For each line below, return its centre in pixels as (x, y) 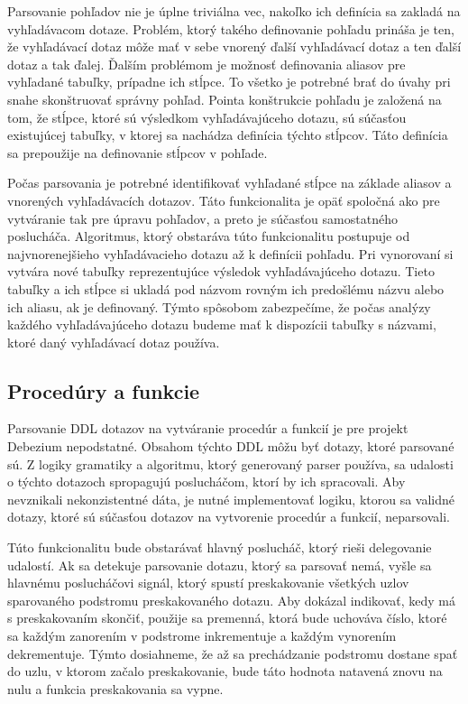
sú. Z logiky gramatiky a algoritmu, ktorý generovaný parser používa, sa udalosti (230, 463)
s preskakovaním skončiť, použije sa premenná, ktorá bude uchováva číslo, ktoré (227, 618)
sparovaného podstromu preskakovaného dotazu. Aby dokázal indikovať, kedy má (231, 600)
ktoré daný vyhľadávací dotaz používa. (114, 342)
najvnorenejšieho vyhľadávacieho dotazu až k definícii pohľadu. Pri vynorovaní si (230, 253)
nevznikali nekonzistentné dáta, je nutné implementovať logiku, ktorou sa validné (231, 499)
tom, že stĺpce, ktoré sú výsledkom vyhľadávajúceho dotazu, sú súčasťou (207, 117)
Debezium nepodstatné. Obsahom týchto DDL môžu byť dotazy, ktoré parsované (231, 446)
